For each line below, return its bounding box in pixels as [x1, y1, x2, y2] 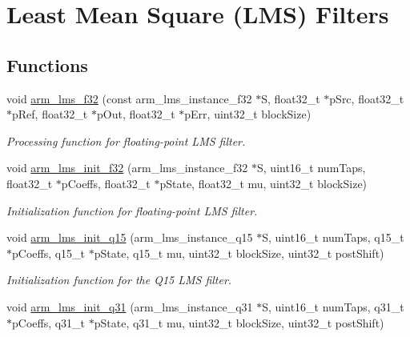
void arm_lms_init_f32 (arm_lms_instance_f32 [6, 159, 248, 176]
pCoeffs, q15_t [12, 244, 86, 261]
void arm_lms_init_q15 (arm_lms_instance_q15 [6, 229, 253, 246]
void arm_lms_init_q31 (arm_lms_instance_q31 [6, 298, 253, 315]
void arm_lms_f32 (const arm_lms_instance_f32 [6, 90, 252, 106]
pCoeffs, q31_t [12, 314, 86, 331]
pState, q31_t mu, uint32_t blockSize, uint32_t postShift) [94, 314, 384, 331]
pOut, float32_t [96, 106, 175, 122]
